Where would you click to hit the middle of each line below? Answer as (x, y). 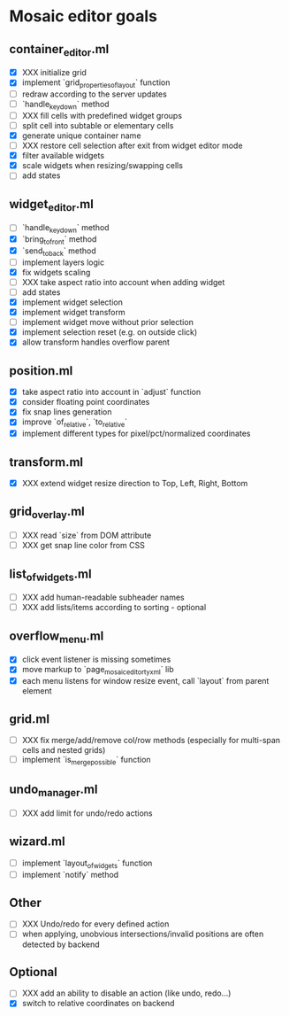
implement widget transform (73, 313)
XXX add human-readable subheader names (103, 597)
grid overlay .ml (47, 513)
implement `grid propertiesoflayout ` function (96, 84)
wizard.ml (37, 842)
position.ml (41, 371)
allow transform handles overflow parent (96, 342)
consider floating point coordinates (86, 402)
